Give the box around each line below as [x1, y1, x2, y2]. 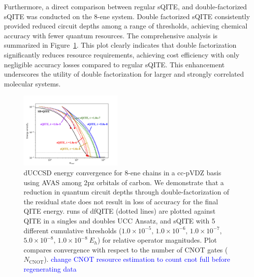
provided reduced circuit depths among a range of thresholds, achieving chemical [4, 21, 248, 31]
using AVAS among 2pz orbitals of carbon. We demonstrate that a [24, 177, 224, 187]
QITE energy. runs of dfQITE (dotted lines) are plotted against [24, 206, 216, 216]
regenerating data [24, 263, 77, 274]
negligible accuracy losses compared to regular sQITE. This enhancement [4, 59, 225, 69]
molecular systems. [4, 78, 61, 88]
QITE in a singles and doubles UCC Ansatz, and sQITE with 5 [24, 216, 215, 225]
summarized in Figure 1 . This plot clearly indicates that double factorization [4, 40, 237, 50]
